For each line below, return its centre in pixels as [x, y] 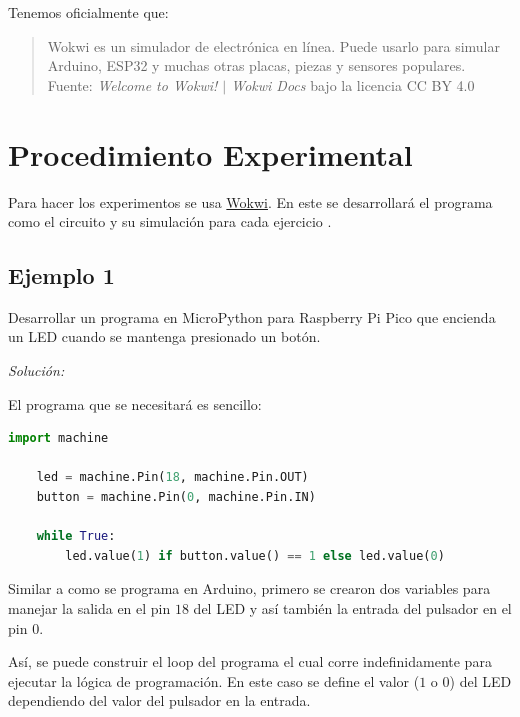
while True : [76, 536]
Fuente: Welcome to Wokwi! [132, 84]
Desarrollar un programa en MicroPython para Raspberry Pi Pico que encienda [252, 316]
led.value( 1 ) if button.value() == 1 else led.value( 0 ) [255, 555]
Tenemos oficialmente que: [88, 12]
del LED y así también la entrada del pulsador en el [352, 608]
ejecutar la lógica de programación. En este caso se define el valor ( [214, 680]
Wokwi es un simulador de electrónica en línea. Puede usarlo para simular [273, 45]
